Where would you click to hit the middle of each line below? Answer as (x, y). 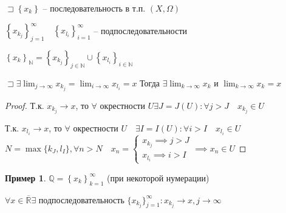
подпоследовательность (81, 199)
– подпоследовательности (141, 30)
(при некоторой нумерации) (158, 177)
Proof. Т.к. (25, 105)
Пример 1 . (26, 177)
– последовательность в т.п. (94, 8)
